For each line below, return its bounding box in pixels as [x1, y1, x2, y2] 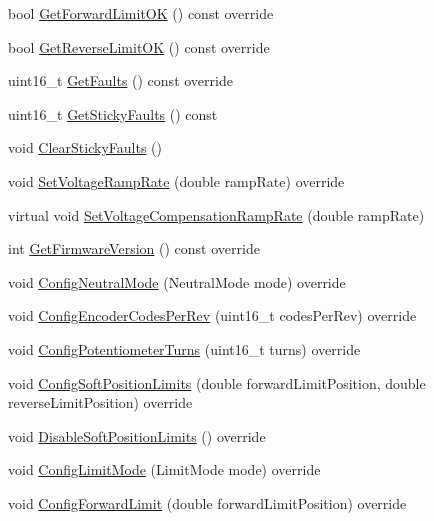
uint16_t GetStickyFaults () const [8, 103, 218, 124]
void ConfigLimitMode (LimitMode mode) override [8, 459, 321, 480]
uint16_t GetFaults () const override [8, 70, 233, 91]
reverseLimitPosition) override [8, 392, 193, 413]
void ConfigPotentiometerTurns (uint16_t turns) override [8, 338, 361, 359]
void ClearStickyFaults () [8, 137, 162, 158]
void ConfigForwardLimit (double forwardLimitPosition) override [8, 492, 407, 513]
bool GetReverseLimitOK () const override [8, 36, 270, 57]
